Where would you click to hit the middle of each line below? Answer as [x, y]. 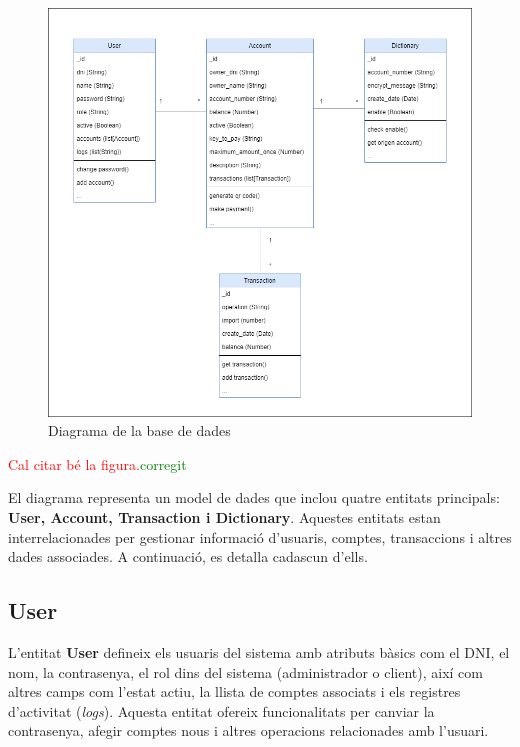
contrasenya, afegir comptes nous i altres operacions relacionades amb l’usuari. [248, 730]
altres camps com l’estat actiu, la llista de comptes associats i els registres [234, 691]
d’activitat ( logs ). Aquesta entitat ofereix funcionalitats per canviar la [221, 710]
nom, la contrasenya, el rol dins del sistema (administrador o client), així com [245, 671]
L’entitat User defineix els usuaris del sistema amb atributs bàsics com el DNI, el [259, 652]
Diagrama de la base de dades [139, 430]
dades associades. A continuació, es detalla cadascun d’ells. [188, 556]
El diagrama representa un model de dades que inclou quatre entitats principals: [254, 497]
